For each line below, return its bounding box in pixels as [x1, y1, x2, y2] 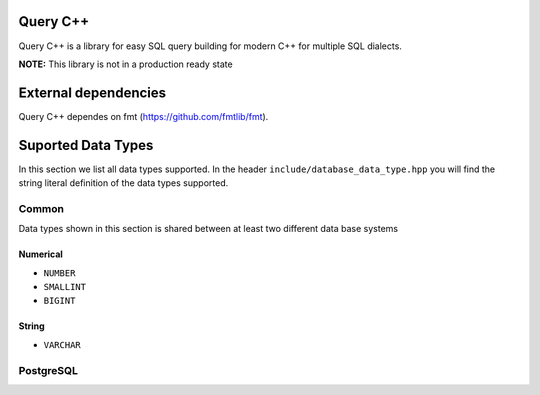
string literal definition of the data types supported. [18, 177, 229, 189]
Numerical [18, 248, 64, 260]
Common [18, 201, 65, 215]
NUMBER [43, 267, 76, 279]
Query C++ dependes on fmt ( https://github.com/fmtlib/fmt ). [18, 110, 269, 122]
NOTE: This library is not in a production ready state [18, 58, 234, 70]
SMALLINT [43, 281, 87, 293]
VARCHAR [43, 339, 82, 350]
